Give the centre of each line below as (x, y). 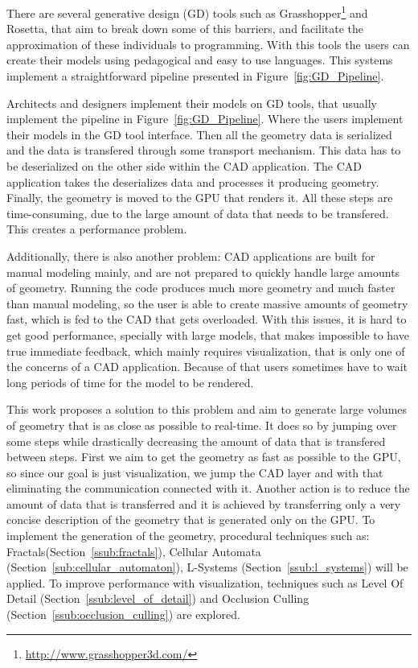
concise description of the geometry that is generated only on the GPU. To (191, 520)
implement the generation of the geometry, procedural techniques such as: (188, 536)
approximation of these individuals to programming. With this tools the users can (208, 44)
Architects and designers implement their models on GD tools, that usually (192, 103)
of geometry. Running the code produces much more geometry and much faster (201, 288)
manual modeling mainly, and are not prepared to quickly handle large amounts (203, 272)
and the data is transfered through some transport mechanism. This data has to (204, 150)
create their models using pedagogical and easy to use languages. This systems (200, 60)
